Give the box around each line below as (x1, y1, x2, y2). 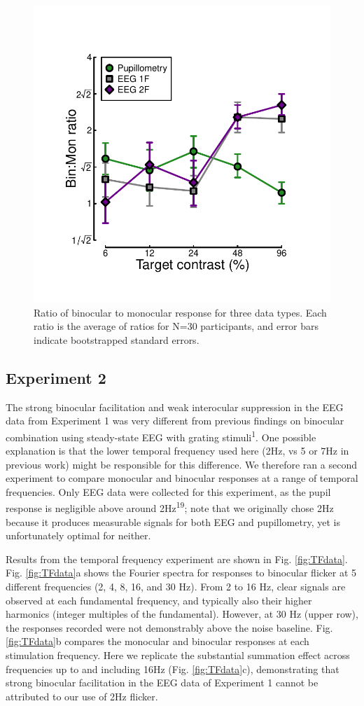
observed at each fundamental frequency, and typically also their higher (6, 593, 312, 607)
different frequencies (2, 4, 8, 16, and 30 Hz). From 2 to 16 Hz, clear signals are (6, 579, 346, 594)
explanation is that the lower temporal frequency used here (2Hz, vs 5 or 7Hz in (6, 443, 349, 458)
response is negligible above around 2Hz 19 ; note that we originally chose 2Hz (6, 499, 334, 515)
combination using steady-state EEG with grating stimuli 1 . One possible (6, 427, 316, 444)
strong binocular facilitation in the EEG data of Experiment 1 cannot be (6, 675, 318, 690)
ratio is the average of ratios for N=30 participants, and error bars (34, 319, 319, 333)
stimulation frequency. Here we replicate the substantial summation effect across (6, 647, 350, 662)
